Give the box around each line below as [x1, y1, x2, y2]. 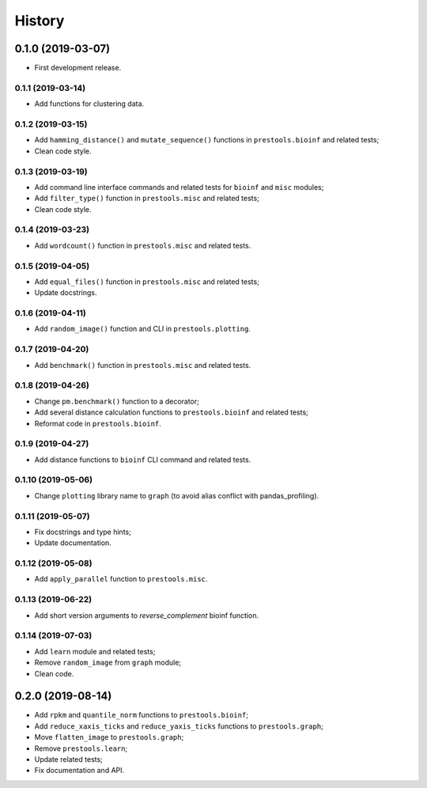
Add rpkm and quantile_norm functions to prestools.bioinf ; [34, 710, 249, 720]
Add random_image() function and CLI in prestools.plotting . [34, 324, 251, 334]
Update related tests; [34, 755, 103, 764]
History [14, 12, 65, 29]
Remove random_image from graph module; [34, 657, 182, 668]
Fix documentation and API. [34, 766, 125, 775]
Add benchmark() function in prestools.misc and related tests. [34, 360, 251, 369]
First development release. [34, 63, 122, 73]
